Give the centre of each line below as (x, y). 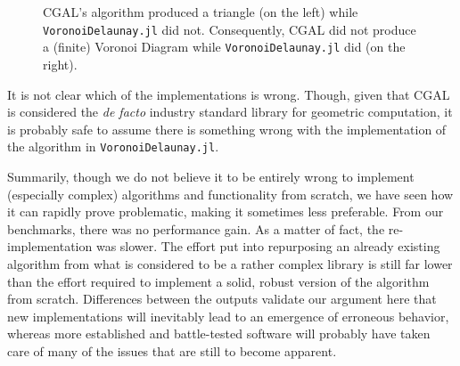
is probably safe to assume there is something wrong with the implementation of (227, 129)
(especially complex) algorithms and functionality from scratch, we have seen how (230, 194)
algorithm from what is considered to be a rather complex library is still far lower (230, 263)
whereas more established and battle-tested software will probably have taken (219, 333)
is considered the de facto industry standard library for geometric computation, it (230, 112)
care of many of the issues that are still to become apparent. (172, 350)
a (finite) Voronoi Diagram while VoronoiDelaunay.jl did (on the (224, 47)
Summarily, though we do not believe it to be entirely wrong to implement (211, 176)
